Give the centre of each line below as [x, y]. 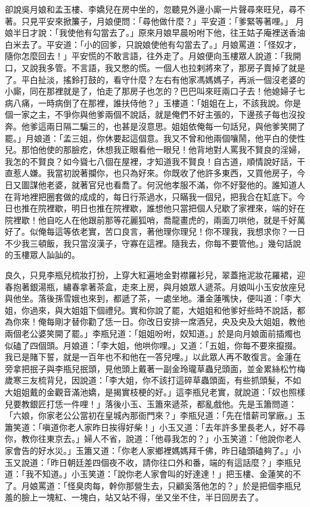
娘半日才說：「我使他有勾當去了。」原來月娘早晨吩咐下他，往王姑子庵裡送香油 [155, 33]
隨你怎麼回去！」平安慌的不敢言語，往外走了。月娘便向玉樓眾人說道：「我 [149, 56]
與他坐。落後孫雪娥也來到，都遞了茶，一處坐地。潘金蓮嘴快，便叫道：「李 [149, 298]
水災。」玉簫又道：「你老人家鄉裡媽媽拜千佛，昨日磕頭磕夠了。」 [169, 450]
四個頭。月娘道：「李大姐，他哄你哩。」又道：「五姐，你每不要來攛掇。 [165, 345]
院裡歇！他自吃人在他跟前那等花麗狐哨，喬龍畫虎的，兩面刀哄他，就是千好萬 [155, 219]
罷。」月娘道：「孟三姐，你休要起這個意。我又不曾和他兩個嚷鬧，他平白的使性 [155, 138]
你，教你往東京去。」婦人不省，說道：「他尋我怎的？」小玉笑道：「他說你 [145, 439]
